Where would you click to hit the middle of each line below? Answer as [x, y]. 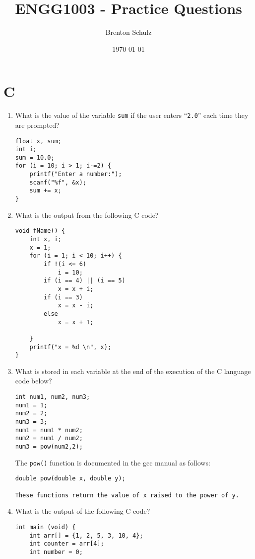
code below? [33, 381]
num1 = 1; [31, 405]
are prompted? [37, 125]
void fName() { [40, 231]
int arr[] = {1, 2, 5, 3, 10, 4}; [86, 535]
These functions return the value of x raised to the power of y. [127, 495]
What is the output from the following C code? [87, 215]
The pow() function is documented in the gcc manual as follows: [113, 462]
